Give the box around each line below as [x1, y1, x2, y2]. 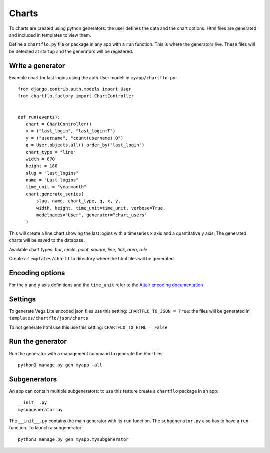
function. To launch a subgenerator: [9, 425, 83, 431]
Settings [9, 295, 36, 303]
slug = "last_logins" [25, 170, 79, 176]
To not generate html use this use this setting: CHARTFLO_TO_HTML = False [9, 324, 168, 330]
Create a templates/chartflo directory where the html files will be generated [9, 256, 174, 261]
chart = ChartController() [25, 121, 92, 127]
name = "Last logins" [25, 177, 79, 183]
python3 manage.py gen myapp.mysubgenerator [18, 436, 129, 442]
